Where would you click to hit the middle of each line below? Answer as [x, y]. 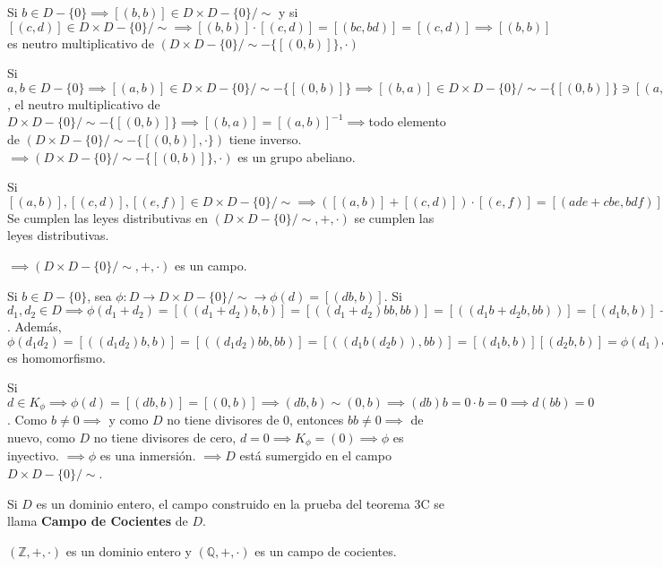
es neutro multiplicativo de [81, 43]
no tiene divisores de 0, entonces [255, 420]
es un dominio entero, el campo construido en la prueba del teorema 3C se [240, 503]
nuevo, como [41, 437]
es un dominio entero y [129, 550]
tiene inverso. [265, 138]
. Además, [34, 326]
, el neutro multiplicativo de [84, 103]
